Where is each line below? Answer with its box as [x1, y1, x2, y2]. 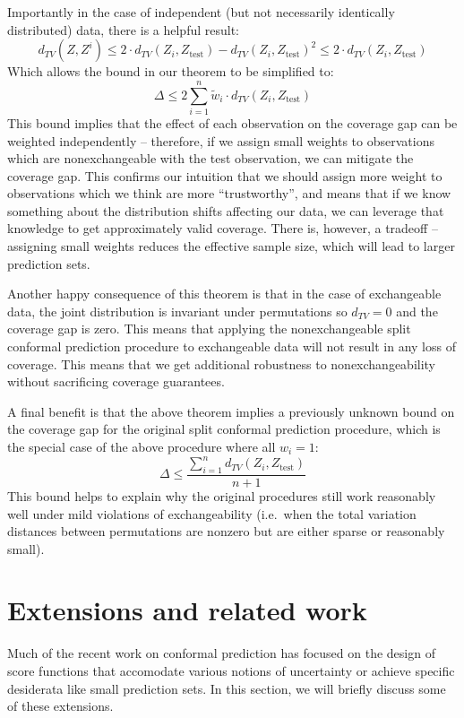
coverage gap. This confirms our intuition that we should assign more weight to [7, 166, 443, 185]
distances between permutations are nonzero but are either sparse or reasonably [7, 522, 445, 541]
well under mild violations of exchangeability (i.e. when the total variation [7, 504, 417, 523]
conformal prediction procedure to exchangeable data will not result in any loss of [7, 337, 456, 356]
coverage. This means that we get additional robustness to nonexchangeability [7, 354, 436, 373]
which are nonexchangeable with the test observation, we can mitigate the [7, 149, 414, 168]
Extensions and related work [7, 592, 367, 628]
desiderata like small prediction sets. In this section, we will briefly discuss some [7, 679, 446, 697]
